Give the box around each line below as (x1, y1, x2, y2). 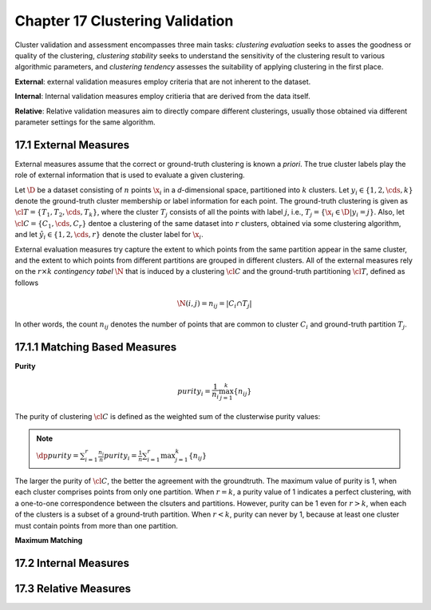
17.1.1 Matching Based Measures (14, 340, 177, 355)
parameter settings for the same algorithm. (14, 117, 156, 127)
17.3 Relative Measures (14, 581, 132, 595)
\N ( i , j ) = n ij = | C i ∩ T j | (176, 299, 252, 310)
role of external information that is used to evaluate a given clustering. (14, 170, 245, 180)
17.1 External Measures (14, 138, 130, 152)
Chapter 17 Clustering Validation (14, 12, 234, 30)
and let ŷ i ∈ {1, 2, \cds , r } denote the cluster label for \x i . (14, 230, 204, 241)
